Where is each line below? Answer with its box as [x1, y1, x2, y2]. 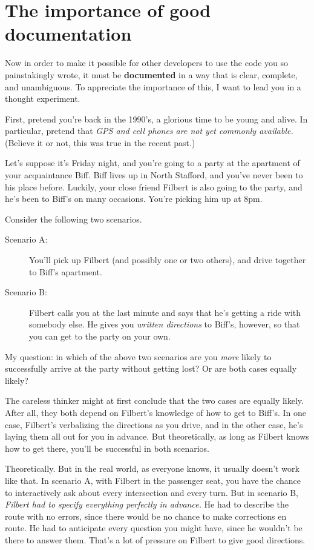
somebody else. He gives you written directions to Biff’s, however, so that [29, 318, 300, 330]
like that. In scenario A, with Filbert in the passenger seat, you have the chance [5, 474, 301, 486]
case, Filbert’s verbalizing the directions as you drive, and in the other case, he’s [5, 418, 303, 431]
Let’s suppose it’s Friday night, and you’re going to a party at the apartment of [5, 156, 300, 169]
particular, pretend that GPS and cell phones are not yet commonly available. [5, 124, 293, 137]
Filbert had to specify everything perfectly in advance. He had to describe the [5, 498, 289, 511]
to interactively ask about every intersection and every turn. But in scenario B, [5, 486, 299, 498]
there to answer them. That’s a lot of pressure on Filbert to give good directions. [5, 533, 306, 546]
